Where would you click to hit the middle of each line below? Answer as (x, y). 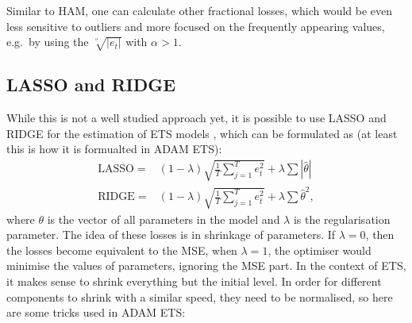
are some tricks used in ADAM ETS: (96, 312)
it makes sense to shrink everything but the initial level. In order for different (194, 281)
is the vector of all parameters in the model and (164, 219)
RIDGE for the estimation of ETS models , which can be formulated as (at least (202, 133)
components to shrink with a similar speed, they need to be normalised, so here (200, 296)
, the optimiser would (320, 250)
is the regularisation (342, 219)
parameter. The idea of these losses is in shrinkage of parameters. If (171, 235)
